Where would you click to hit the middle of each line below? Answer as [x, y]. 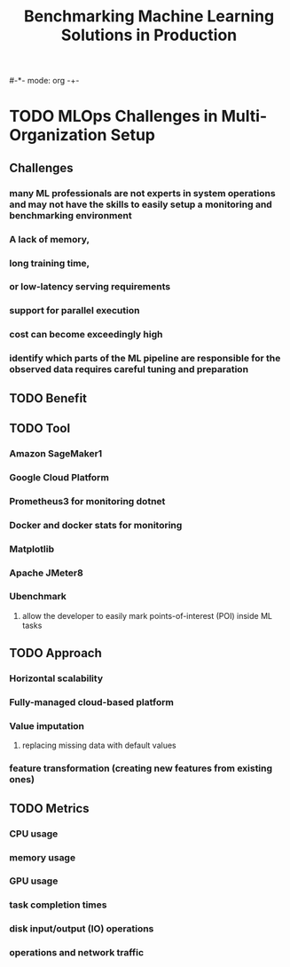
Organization [58, 135]
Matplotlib [32, 549]
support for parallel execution [74, 311]
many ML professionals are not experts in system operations [143, 193]
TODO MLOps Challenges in [114, 116]
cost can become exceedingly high [86, 335]
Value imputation [47, 725]
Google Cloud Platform [59, 477]
